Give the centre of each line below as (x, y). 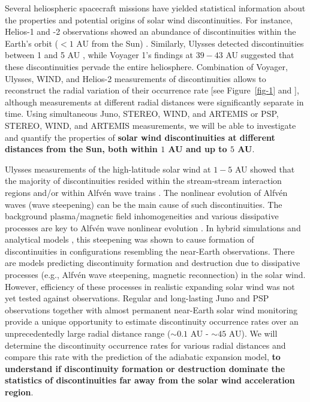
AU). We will (253, 333)
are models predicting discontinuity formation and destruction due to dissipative (153, 263)
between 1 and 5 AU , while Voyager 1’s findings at (99, 55)
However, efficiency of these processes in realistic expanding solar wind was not (150, 286)
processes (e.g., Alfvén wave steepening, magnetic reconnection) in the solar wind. (155, 275)
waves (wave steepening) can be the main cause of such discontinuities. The (144, 204)
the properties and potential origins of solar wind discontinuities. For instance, (149, 19)
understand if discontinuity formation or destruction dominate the (145, 368)
